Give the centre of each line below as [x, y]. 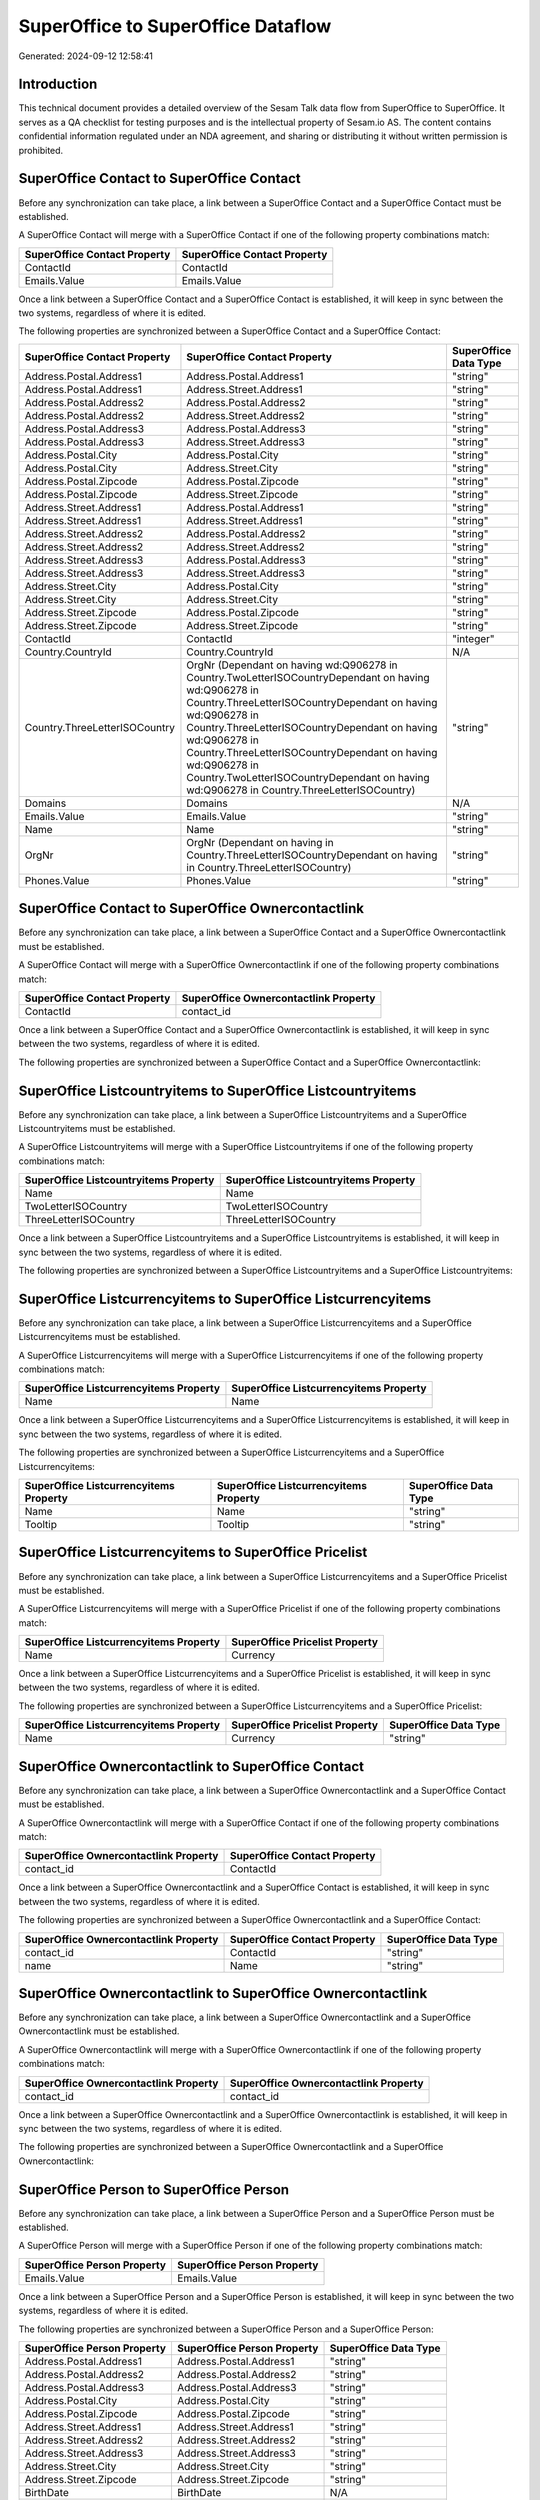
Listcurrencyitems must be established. [99, 1337]
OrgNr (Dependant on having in [260, 842]
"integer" [473, 638]
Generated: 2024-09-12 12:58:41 [86, 56]
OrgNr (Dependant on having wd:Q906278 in [292, 665]
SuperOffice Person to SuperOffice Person [154, 2189]
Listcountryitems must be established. [97, 1129]
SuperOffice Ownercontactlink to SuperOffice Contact [191, 1766]
